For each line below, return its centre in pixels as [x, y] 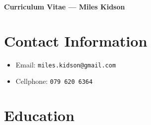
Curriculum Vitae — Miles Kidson [65, 6]
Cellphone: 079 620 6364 [54, 81]
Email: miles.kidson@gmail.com [66, 64]
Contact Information [76, 40]
